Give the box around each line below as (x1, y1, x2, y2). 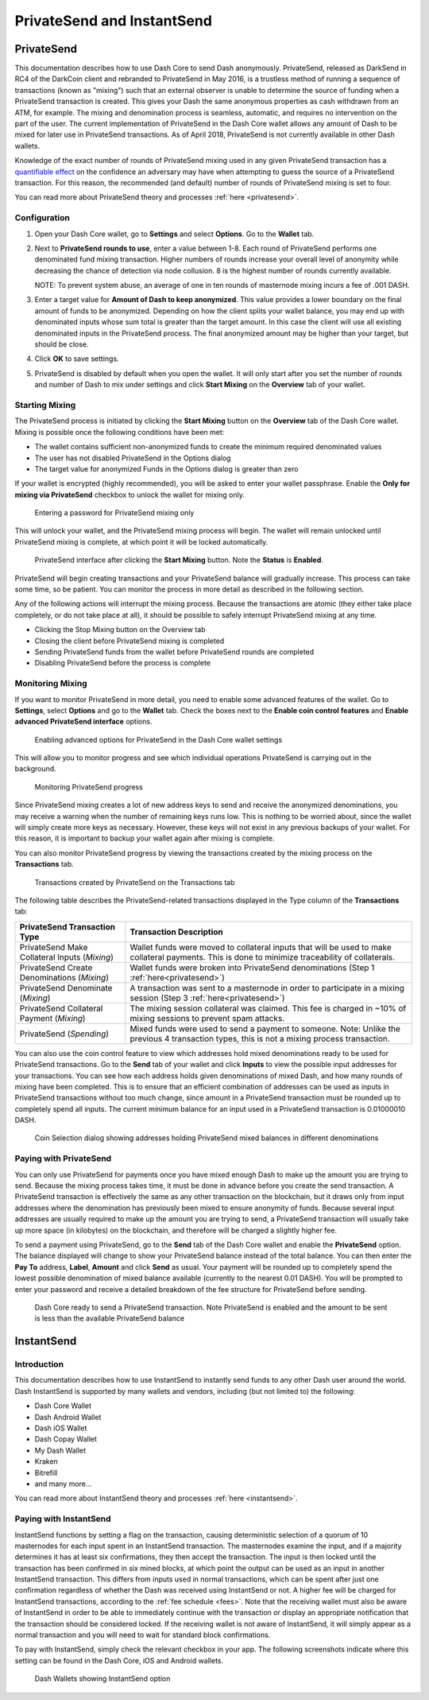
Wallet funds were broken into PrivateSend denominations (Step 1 (129, 962, 375, 973)
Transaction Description (129, 926, 223, 937)
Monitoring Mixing (14, 678, 87, 689)
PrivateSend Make (19, 941, 88, 953)
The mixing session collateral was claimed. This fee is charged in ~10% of (129, 1003, 407, 1014)
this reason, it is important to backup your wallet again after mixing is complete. (14, 833, 275, 843)
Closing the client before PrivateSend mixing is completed (34, 636, 225, 646)
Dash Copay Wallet (34, 1434, 97, 1444)
